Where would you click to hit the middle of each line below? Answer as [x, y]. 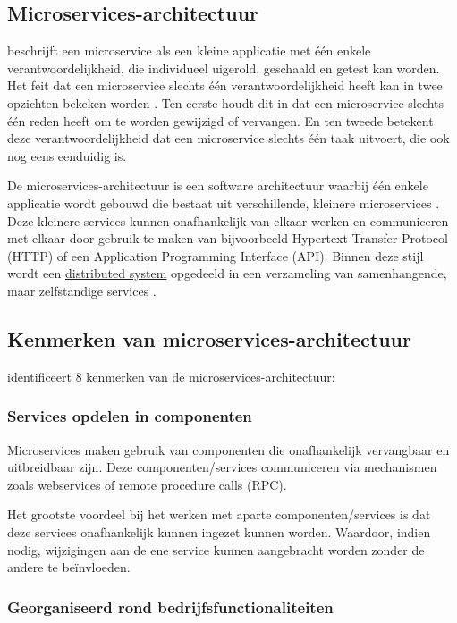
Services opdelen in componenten [130, 416]
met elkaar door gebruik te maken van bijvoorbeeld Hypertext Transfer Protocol [228, 238]
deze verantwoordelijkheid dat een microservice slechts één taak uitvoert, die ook [228, 138]
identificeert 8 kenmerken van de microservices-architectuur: [171, 376]
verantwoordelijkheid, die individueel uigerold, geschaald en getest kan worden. [224, 67]
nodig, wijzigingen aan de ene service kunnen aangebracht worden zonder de [216, 549]
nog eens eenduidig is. [67, 155]
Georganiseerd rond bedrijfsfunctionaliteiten [170, 606]
